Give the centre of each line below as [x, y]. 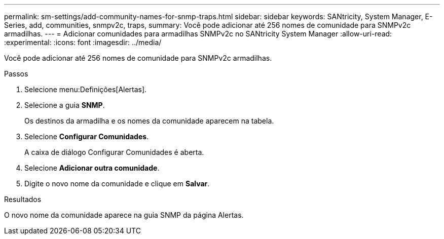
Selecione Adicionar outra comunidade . [92, 168]
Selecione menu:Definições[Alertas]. [86, 89]
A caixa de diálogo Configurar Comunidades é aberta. [114, 152]
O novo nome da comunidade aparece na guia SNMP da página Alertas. [124, 215]
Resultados [23, 199]
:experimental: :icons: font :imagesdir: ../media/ [83, 42]
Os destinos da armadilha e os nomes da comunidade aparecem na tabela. [149, 121]
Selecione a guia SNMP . [65, 105]
